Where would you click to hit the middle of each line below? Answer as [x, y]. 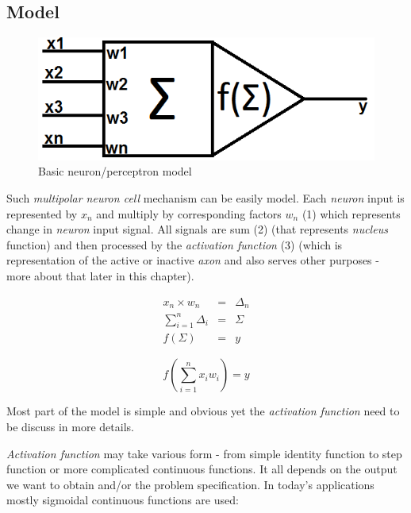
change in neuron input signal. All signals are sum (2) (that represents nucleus [197, 229]
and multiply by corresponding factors [189, 213]
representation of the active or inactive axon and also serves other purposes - [193, 260]
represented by [42, 213]
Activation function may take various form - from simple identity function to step [204, 453]
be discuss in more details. [70, 427]
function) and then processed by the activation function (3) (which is [175, 244]
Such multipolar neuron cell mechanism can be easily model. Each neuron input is [205, 198]
